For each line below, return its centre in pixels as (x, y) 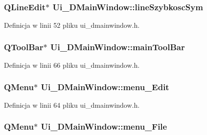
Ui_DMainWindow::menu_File (104, 126)
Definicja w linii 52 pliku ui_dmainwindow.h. (72, 25)
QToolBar (24, 47)
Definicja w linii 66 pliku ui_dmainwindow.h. (72, 65)
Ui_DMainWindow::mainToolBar (117, 47)
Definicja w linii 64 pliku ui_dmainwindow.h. (72, 105)
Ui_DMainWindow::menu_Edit (105, 87)
